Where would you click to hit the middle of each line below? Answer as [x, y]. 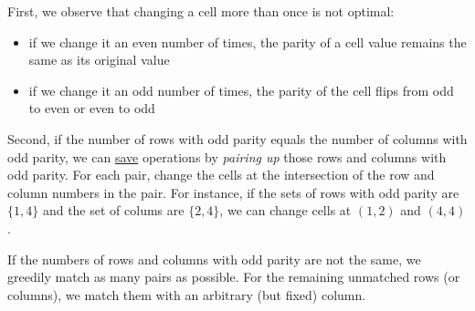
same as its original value [99, 60]
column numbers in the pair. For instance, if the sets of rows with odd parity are [233, 192]
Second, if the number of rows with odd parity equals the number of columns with [237, 138]
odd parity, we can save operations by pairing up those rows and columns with [227, 156]
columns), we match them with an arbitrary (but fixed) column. [187, 294]
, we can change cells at [285, 210]
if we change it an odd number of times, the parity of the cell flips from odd [241, 90]
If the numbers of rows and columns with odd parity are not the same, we [214, 259]
